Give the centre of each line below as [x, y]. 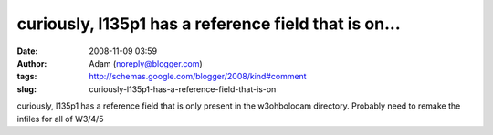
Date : [27, 51]
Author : [32, 63]
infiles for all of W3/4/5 [60, 119]
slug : [26, 89]
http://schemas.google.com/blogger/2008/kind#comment [198, 77]
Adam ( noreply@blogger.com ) [146, 63]
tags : [27, 77]
